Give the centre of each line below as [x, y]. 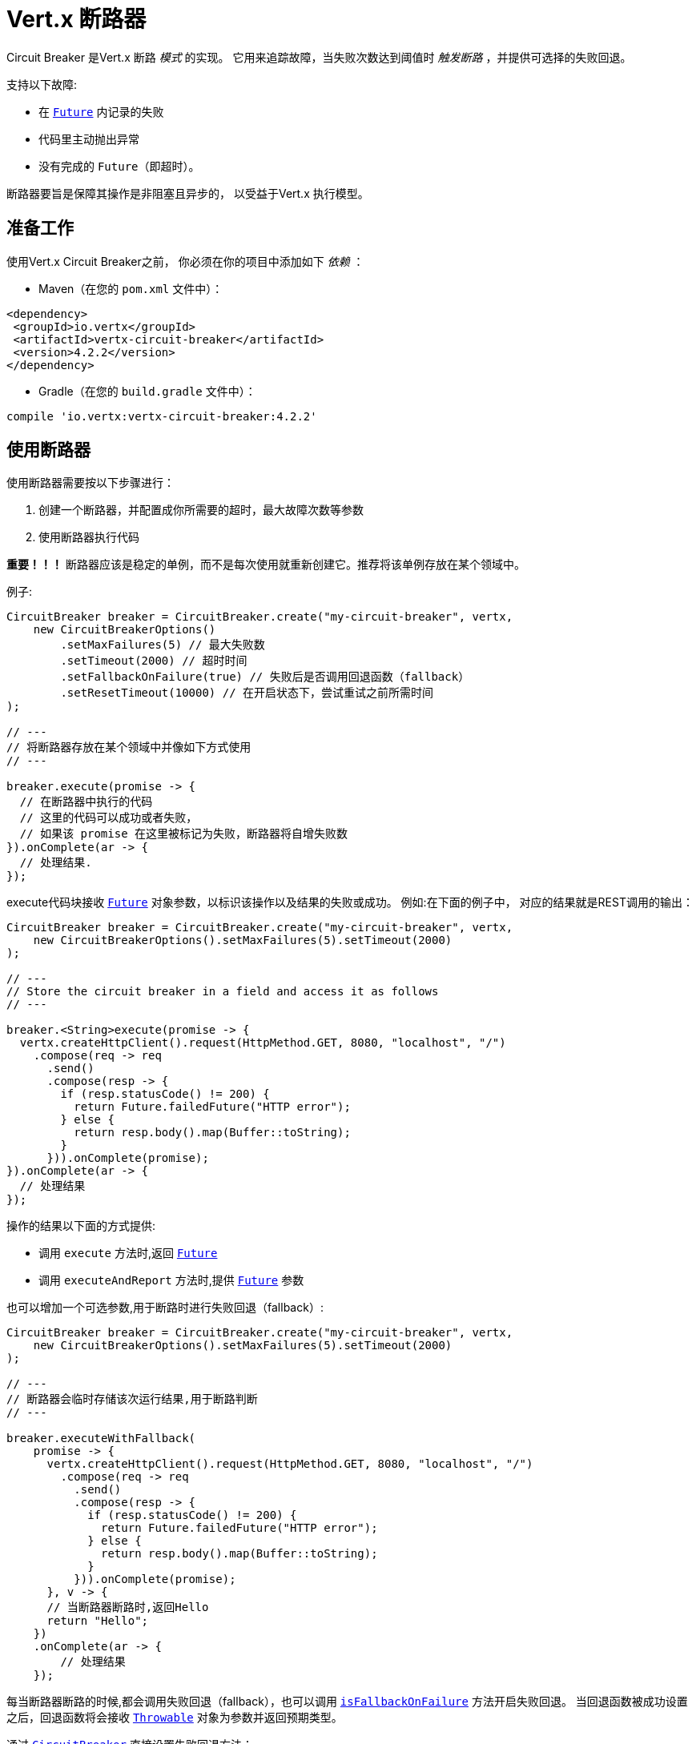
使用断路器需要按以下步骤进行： [91, 483]
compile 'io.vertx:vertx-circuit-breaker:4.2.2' [162, 416]
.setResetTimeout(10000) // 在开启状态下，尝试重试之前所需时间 [247, 693]
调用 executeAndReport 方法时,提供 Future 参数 [171, 1280]
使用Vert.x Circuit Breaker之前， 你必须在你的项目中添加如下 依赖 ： [185, 261]
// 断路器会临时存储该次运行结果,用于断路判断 [132, 1399]
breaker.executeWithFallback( [101, 1439]
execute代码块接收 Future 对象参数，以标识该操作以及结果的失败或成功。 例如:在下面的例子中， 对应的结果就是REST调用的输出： [350, 902]
